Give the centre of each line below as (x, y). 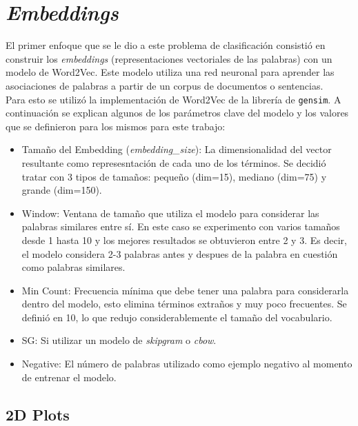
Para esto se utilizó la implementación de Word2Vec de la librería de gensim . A (173, 99)
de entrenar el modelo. (69, 377)
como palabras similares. (73, 267)
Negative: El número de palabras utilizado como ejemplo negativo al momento (187, 364)
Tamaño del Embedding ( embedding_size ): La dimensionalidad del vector (177, 149)
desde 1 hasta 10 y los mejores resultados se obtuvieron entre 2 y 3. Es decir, (184, 240)
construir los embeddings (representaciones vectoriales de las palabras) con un (169, 58)
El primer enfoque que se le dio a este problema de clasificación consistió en (166, 45)
